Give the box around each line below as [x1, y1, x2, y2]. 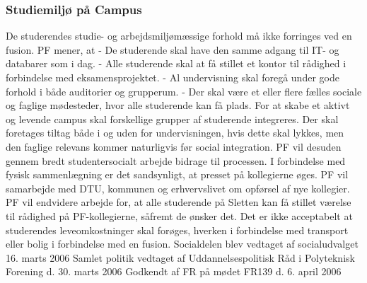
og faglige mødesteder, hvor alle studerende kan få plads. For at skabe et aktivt [6, 98, 350, 112]
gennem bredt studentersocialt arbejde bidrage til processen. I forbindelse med [6, 153, 346, 168]
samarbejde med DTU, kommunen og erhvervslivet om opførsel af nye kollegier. [6, 180, 350, 195]
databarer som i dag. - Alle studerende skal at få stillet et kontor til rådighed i [6, 56, 346, 71]
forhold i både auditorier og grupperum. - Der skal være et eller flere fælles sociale [6, 83, 362, 98]
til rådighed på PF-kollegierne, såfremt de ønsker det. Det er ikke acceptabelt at [6, 208, 353, 223]
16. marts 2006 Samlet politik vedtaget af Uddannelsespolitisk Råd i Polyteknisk [6, 250, 355, 265]
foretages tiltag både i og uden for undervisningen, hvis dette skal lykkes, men [6, 125, 344, 140]
